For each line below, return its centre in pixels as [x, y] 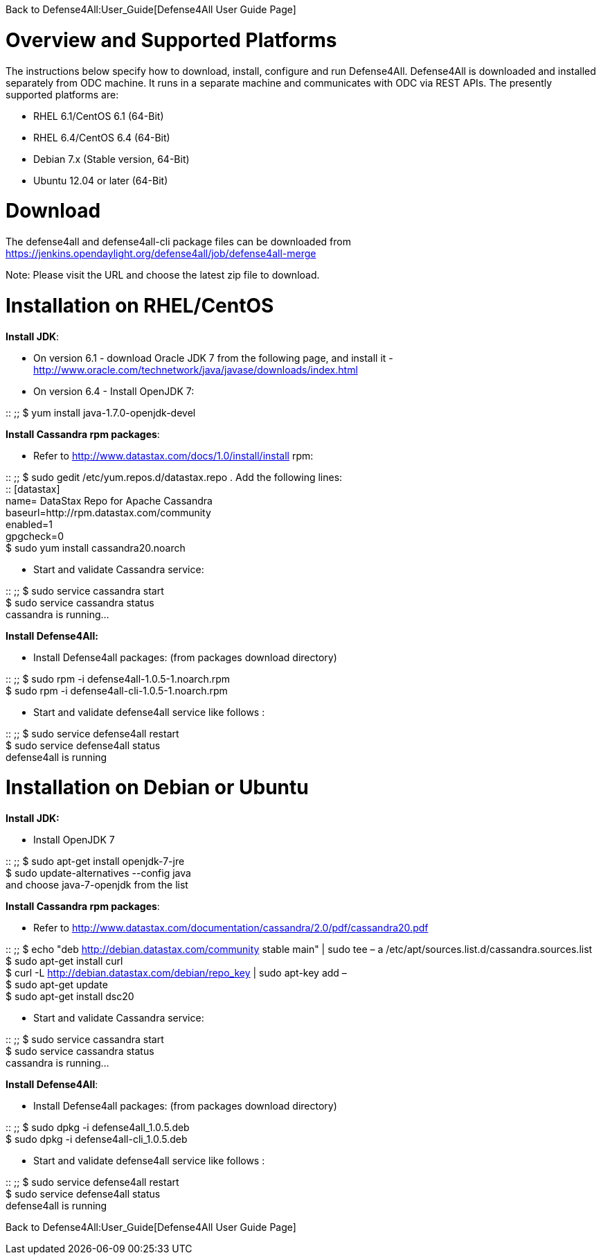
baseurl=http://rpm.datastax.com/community [108, 512]
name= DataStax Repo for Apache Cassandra [109, 500]
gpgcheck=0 [35, 536]
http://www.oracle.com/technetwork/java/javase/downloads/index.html [196, 369]
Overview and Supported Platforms [171, 40]
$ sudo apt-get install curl [64, 961]
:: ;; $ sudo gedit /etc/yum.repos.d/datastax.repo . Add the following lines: [174, 477]
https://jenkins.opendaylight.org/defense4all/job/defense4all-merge [161, 253]
